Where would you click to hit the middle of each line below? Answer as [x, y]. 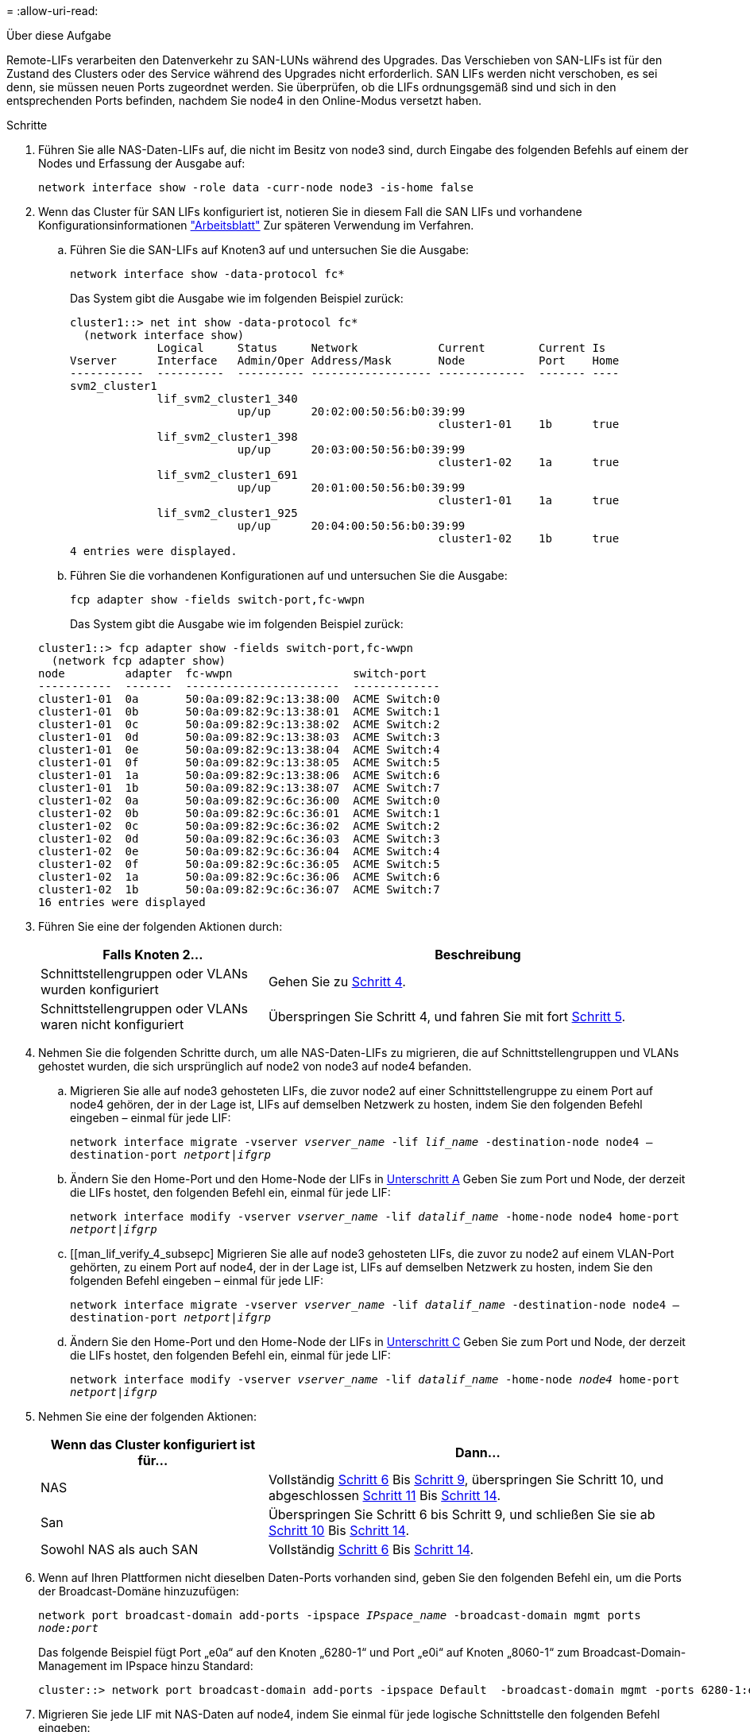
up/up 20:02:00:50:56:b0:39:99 [351, 411]
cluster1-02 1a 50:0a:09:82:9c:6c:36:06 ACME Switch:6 [239, 877]
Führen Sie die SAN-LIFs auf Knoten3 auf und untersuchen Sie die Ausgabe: [270, 250]
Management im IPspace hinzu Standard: [146, 1666]
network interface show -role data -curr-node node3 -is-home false [256, 187]
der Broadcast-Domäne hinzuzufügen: [139, 1591]
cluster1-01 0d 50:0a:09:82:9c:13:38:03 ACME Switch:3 [239, 737]
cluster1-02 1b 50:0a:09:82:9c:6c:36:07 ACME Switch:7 [239, 889]
